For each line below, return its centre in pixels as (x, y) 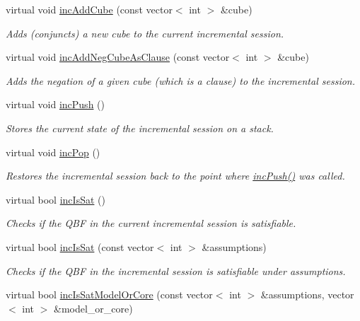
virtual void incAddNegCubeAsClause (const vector (118, 57)
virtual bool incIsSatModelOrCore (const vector (109, 294)
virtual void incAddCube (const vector (89, 9)
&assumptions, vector (307, 294)
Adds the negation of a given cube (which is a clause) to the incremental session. (181, 80)
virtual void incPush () (55, 104)
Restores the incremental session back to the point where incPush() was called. (175, 176)
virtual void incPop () (53, 152)
